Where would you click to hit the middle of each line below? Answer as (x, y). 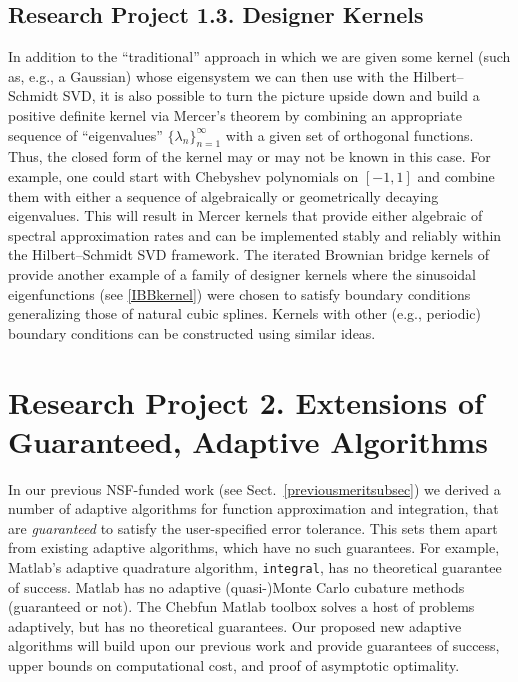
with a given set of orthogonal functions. (349, 134)
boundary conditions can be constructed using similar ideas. (192, 332)
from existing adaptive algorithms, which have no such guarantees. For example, (254, 547)
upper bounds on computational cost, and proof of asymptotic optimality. (234, 665)
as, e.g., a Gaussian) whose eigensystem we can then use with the (208, 75)
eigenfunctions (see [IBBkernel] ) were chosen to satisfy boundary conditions (239, 293)
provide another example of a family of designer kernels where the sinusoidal (242, 273)
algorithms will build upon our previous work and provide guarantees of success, (254, 645)
